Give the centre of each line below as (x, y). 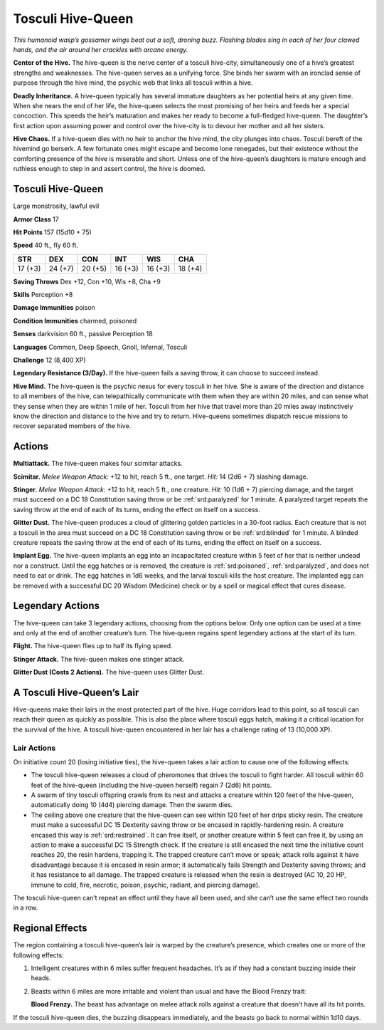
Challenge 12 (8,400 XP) (49, 360)
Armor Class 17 (36, 219)
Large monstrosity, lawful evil (56, 206)
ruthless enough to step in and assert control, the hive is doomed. (110, 169)
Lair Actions (34, 748)
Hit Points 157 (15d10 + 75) (52, 232)
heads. (41, 978)
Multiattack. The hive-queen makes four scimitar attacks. (98, 464)
